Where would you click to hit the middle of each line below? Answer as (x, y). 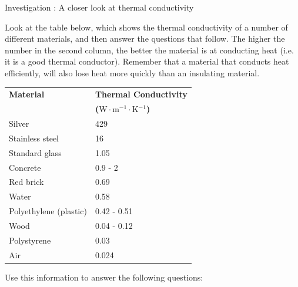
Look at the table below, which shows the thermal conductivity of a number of (146, 27)
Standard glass (35, 152)
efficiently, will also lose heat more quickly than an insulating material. (132, 72)
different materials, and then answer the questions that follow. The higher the (145, 38)
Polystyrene (30, 240)
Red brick (26, 182)
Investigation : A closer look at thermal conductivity (99, 7)
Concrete (25, 167)
